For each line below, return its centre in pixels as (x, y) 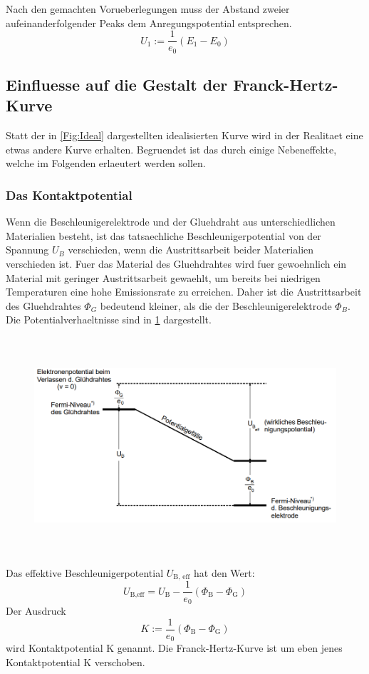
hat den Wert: (224, 573)
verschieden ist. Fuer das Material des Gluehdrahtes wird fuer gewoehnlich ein (176, 264)
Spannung (27, 250)
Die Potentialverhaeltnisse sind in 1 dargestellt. (109, 320)
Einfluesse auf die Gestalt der (117, 85)
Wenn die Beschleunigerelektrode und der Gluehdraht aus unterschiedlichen (171, 222)
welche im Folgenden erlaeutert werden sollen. (106, 163)
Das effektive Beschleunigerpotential (85, 573)
